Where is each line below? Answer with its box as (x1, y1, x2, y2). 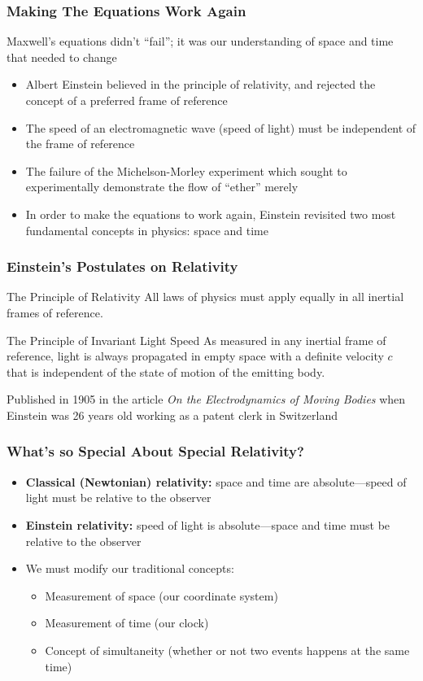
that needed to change (7, 48, 117, 65)
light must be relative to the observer (25, 489, 211, 506)
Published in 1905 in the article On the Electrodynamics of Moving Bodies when (7, 391, 406, 408)
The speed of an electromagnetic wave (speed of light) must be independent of (25, 119, 416, 136)
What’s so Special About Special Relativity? (7, 441, 304, 461)
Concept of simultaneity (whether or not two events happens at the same (45, 641, 410, 658)
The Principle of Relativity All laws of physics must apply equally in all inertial (7, 288, 404, 305)
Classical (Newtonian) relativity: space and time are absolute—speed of (25, 473, 407, 490)
